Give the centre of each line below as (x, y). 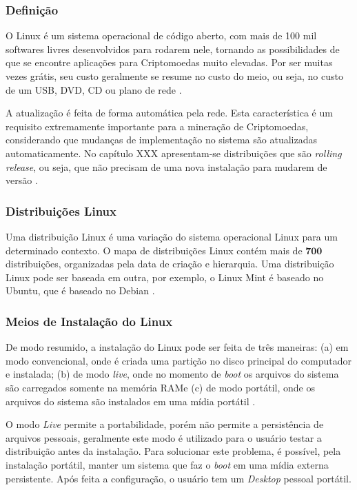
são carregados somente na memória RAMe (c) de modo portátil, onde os (160, 387)
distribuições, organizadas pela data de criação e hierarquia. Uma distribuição (170, 264)
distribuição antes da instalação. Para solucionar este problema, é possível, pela (173, 451)
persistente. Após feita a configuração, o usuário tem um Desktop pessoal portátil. (178, 478)
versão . (22, 180)
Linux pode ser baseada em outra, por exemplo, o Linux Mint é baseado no (165, 277)
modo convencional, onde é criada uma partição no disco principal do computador (178, 360)
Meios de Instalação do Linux (89, 321)
